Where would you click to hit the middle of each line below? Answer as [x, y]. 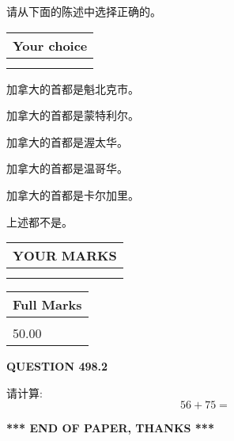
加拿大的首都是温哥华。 [67, 168]
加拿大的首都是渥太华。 [67, 141]
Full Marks [47, 305]
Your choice [50, 45]
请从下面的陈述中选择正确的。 [84, 11]
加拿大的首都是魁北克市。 [73, 88]
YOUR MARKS [65, 256]
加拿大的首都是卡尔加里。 [73, 194]
